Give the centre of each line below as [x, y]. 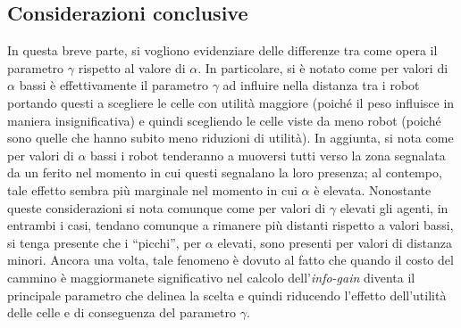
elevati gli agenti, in [394, 207]
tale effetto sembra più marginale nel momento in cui [152, 189]
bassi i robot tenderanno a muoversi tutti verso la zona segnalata [268, 155]
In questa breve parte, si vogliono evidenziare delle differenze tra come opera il [222, 50]
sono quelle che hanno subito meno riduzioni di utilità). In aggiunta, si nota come [230, 138]
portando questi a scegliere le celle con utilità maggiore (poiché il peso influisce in [231, 102]
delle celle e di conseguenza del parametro [122, 312]
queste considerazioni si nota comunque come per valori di [167, 207]
